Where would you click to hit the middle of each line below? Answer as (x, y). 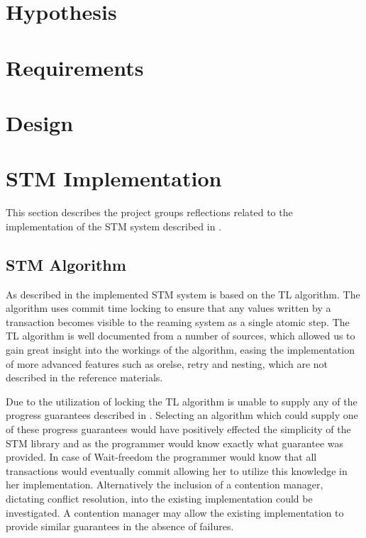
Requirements (75, 67)
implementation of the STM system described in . (113, 226)
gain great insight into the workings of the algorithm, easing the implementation (180, 350)
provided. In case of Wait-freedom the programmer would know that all (161, 457)
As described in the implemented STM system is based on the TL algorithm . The (183, 294)
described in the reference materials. (84, 377)
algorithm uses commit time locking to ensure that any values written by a (168, 308)
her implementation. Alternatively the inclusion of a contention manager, (165, 484)
